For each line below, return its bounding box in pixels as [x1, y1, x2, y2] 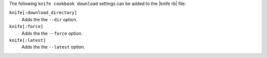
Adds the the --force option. [21, 30, 83, 36]
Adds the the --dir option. [21, 16, 78, 22]
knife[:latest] [9, 37, 46, 43]
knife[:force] [9, 24, 44, 29]
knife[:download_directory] [9, 10, 78, 16]
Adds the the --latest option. [21, 44, 86, 50]
